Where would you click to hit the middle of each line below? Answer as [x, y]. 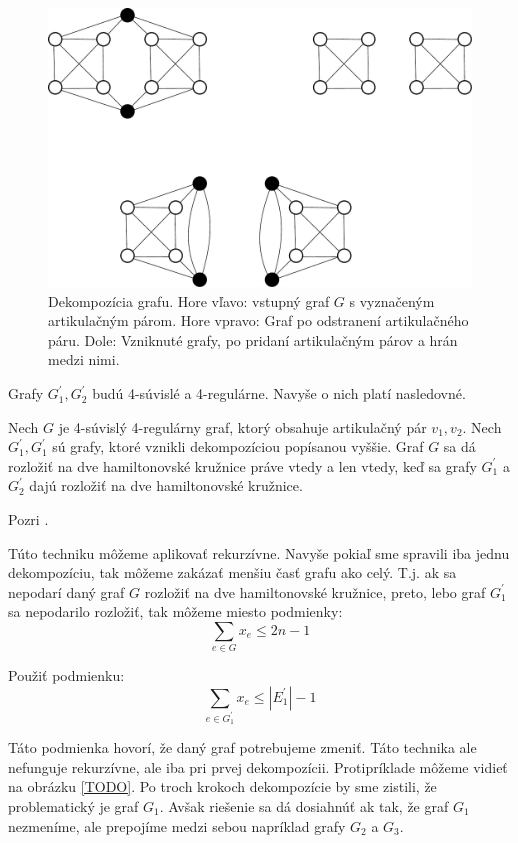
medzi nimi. [84, 359]
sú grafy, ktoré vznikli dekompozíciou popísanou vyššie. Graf [238, 446]
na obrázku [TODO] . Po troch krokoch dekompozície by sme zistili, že [222, 786]
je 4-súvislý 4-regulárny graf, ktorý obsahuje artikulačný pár [242, 426]
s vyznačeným [392, 300]
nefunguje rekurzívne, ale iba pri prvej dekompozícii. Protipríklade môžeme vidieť [258, 766]
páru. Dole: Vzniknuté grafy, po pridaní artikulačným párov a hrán [253, 339]
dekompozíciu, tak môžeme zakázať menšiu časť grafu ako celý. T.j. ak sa [232, 572]
